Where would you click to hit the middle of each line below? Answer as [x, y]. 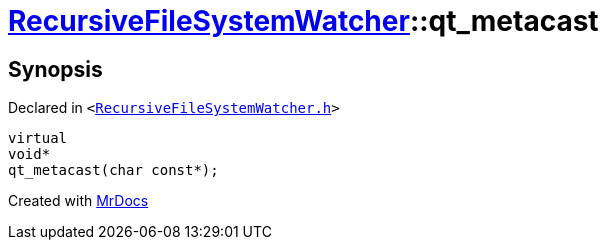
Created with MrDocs [78, 201]
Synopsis [55, 69]
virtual [38, 138]
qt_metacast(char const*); [113, 170]
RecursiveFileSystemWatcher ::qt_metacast [303, 21]
